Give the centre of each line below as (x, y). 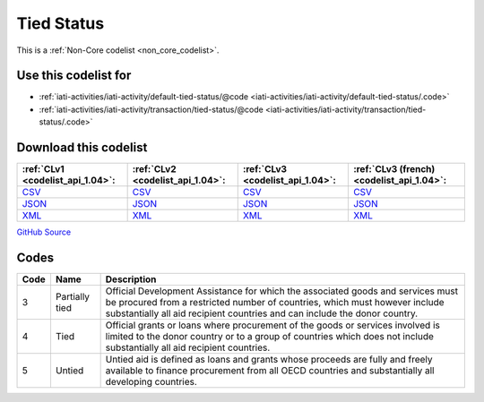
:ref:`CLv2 (154, 169)
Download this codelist (82, 148)
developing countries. (151, 382)
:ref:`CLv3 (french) (394, 169)
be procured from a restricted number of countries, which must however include (275, 303)
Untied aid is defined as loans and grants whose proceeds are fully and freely (269, 360)
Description (131, 279)
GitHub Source (44, 232)
